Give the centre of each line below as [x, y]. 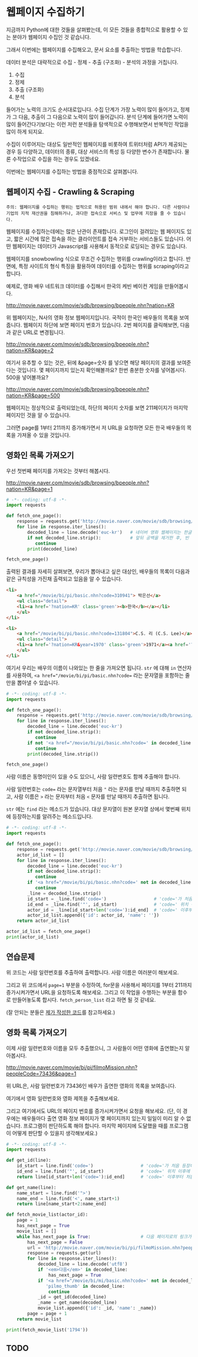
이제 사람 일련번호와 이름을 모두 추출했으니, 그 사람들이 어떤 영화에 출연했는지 [95, 1048]
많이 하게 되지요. [25, 131]
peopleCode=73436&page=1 [41, 1073]
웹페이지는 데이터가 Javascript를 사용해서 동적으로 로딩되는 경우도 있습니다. [100, 246]
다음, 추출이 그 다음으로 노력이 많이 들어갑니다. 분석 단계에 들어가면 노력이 [103, 116]
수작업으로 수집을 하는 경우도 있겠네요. [56, 159]
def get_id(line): [29, 1160]
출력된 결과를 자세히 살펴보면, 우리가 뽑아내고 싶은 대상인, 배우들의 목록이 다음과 [98, 572]
